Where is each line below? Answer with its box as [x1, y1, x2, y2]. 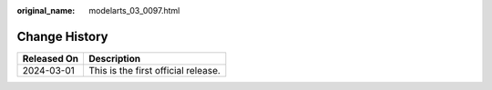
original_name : [16, 5, 76, 15]
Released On [22, 52, 79, 65]
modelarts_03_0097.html [88, 5, 180, 15]
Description [88, 52, 141, 65]
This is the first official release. [88, 64, 220, 76]
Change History [16, 28, 108, 45]
